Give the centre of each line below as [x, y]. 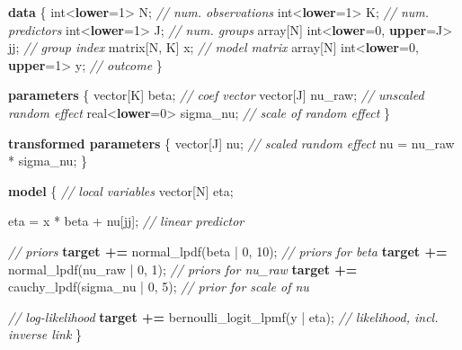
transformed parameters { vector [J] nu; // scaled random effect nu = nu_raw [231, 143]
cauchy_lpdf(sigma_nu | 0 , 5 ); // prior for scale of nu [159, 287]
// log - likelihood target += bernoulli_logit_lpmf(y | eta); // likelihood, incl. [223, 316]
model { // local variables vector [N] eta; [121, 190]
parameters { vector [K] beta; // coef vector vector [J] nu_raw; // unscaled [216, 95]
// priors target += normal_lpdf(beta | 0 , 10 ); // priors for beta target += [228, 251]
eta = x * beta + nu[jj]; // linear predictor [126, 221]
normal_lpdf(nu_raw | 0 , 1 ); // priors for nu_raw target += [183, 269]
